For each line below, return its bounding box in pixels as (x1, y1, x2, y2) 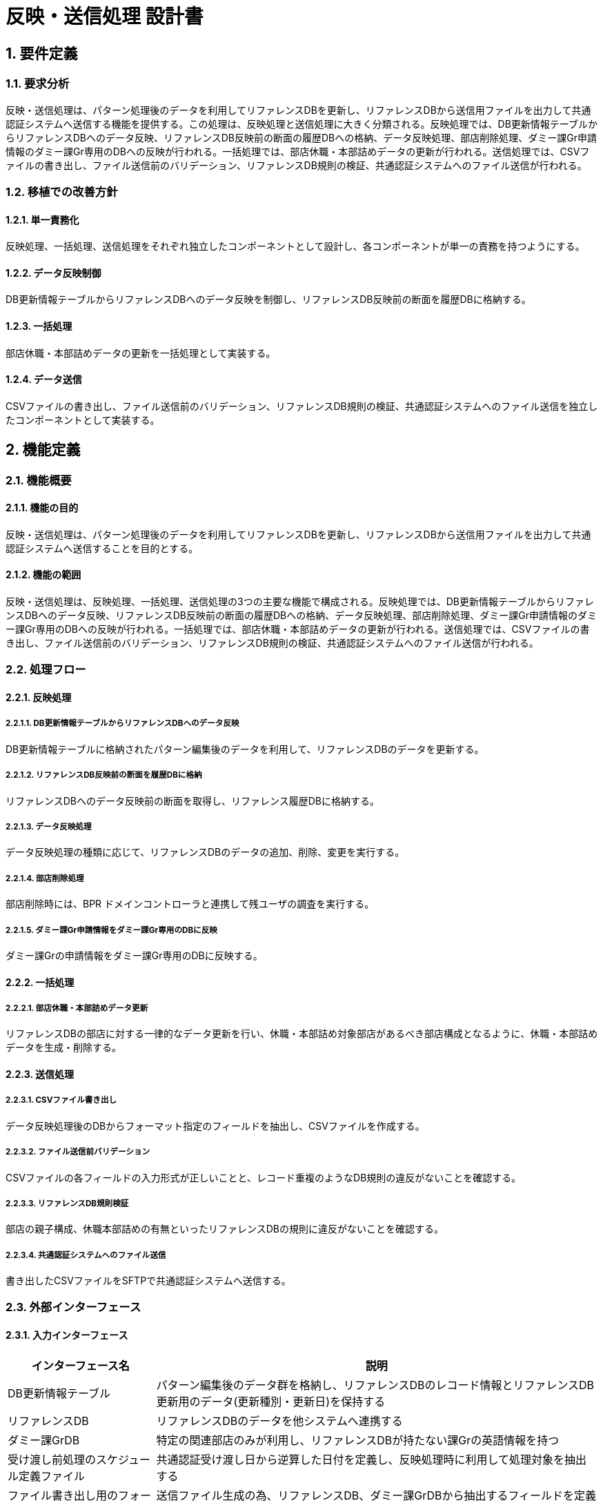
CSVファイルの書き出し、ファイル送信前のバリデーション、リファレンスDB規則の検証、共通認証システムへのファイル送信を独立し (6, 400, 598, 412)
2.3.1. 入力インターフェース (6, 1329, 128, 1342)
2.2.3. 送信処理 (6, 1068, 74, 1080)
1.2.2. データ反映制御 (6, 266, 101, 279)
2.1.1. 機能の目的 (6, 502, 79, 514)
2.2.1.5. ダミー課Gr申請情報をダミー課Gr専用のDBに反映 (6, 925, 217, 935)
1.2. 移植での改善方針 (6, 184, 118, 199)
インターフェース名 (31, 1358, 130, 1373)
